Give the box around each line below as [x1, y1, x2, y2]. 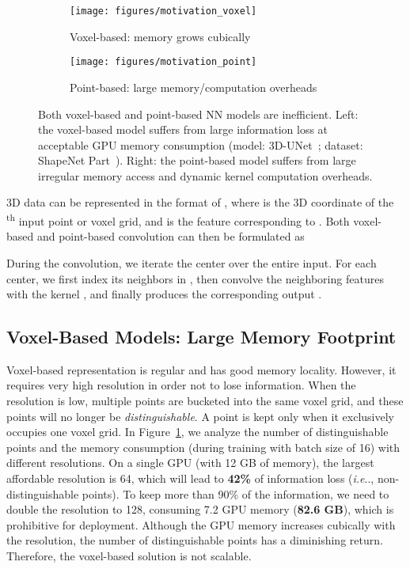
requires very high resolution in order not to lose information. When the [6, 377, 356, 393]
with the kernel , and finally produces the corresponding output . [6, 286, 322, 302]
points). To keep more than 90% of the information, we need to [82, 485, 389, 502]
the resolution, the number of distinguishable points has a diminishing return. [6, 532, 383, 548]
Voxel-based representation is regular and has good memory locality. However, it [6, 361, 397, 377]
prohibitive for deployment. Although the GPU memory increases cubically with [6, 516, 396, 533]
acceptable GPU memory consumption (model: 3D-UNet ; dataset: [38, 136, 363, 153]
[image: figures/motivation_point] [70, 56, 257, 68]
